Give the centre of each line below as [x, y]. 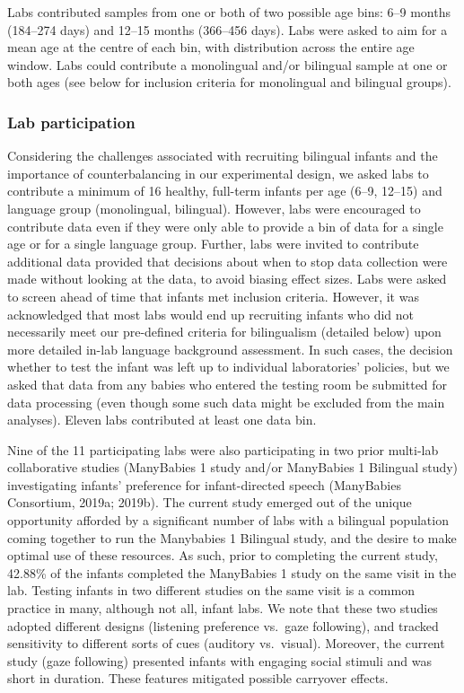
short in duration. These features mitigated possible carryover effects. [198, 678]
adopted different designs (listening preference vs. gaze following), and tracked [223, 625]
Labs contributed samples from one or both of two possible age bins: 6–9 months [229, 12]
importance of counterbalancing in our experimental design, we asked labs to [218, 173]
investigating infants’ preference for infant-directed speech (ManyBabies [204, 484]
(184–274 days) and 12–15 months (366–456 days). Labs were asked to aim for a [228, 29]
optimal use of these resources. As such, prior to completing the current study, [223, 555]
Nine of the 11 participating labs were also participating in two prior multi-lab [223, 449]
